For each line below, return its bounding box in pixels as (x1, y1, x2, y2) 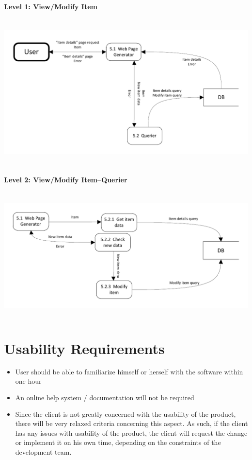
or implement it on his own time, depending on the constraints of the (15, 437, 221, 447)
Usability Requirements (4, 338, 165, 358)
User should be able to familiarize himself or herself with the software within (15, 366, 243, 376)
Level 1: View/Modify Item (4, 1, 98, 11)
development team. (15, 446, 72, 457)
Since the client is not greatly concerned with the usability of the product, (15, 408, 236, 419)
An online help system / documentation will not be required (15, 392, 194, 402)
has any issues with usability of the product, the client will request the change (15, 427, 248, 438)
